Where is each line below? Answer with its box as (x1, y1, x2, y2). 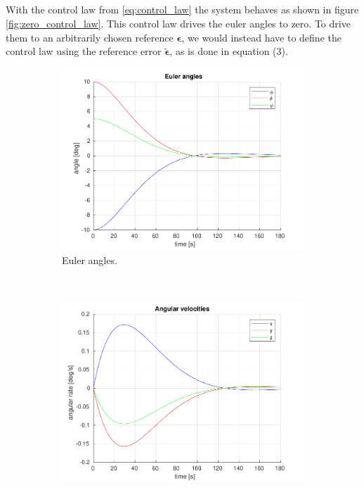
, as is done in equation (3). (169, 44, 288, 58)
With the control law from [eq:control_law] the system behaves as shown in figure (6, 2, 359, 17)
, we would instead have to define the (181, 30, 342, 44)
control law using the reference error (6, 44, 162, 58)
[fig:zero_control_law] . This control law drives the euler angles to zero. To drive (6, 15, 351, 30)
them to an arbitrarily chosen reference (6, 30, 174, 44)
